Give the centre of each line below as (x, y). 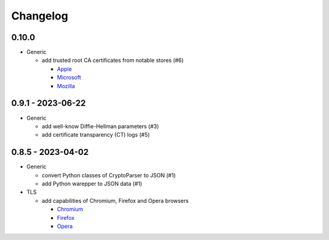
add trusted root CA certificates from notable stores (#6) (113, 60)
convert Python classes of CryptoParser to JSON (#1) (109, 175)
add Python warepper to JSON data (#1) (92, 183)
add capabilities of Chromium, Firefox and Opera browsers (115, 201)
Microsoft (69, 77)
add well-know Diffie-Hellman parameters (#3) (101, 126)
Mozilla (66, 86)
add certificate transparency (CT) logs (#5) (96, 135)
